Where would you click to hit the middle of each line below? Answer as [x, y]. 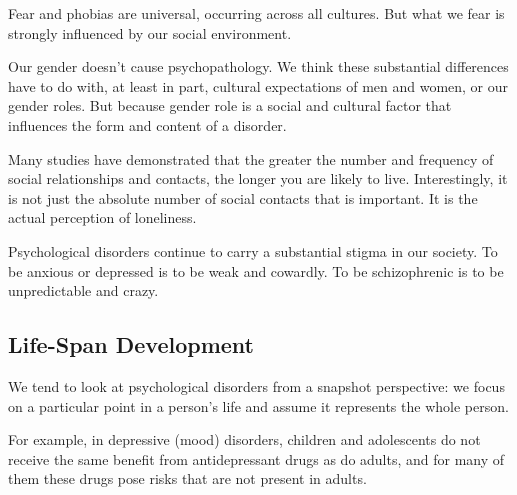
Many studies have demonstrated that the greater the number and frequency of [251, 158]
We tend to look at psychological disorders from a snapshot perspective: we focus [256, 385]
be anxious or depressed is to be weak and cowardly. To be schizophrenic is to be [256, 270]
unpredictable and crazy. [83, 290]
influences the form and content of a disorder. [147, 124]
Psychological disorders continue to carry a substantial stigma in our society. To [253, 250]
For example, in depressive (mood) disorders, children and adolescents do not [244, 439]
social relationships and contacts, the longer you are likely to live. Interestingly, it [258, 178]
